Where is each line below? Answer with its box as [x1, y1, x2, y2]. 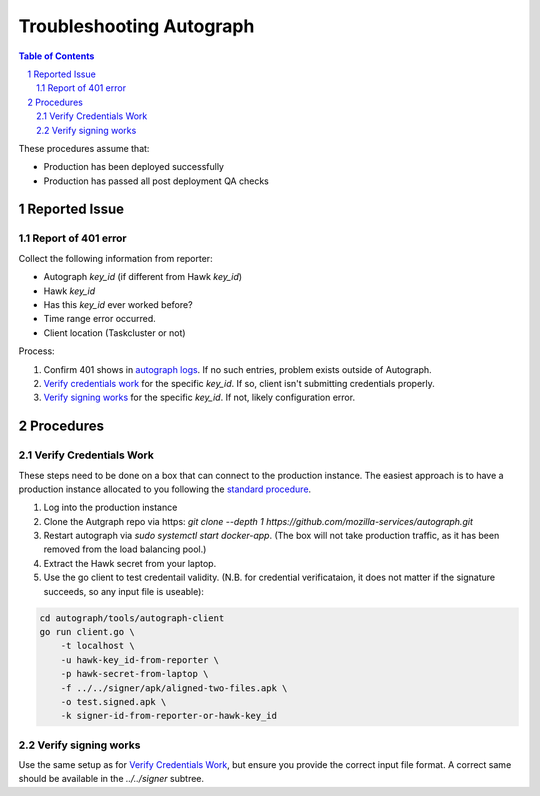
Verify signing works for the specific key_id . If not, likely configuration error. [43, 391, 355, 404]
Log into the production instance [43, 501, 178, 514]
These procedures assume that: [18, 142, 150, 154]
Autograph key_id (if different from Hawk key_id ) [43, 271, 243, 283]
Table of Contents [18, 50, 95, 62]
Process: [18, 345, 55, 357]
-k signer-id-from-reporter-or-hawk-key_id [60, 710, 277, 722]
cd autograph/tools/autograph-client [39, 612, 225, 624]
